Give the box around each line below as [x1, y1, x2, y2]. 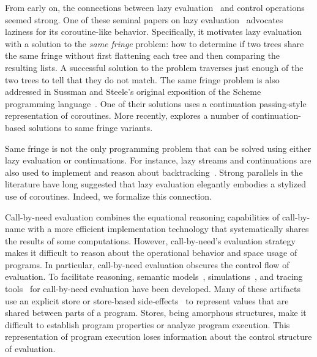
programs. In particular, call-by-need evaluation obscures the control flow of [5, 258, 289, 271]
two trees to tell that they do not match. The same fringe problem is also [5, 73, 280, 86]
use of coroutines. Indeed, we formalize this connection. [5, 189, 212, 202]
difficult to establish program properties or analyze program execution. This [5, 318, 290, 331]
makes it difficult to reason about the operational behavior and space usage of [5, 246, 297, 259]
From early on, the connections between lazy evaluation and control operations [5, 1, 305, 13]
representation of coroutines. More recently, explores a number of [5, 109, 249, 122]
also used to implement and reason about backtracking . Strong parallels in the [5, 165, 303, 178]
